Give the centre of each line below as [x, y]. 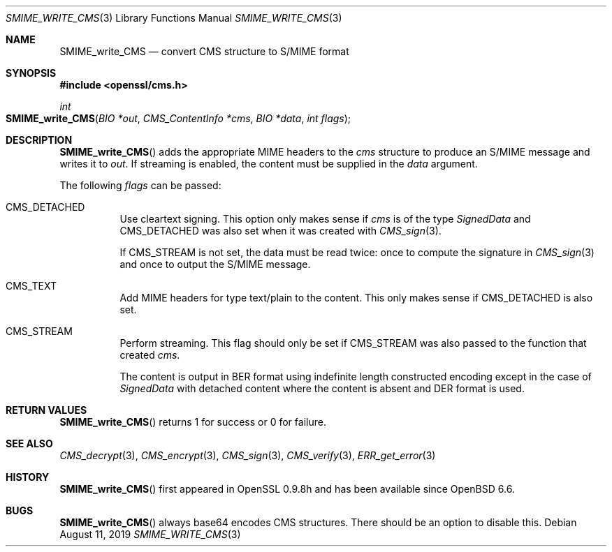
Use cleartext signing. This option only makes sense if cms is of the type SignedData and [325, 219]
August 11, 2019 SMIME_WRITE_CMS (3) [150, 534]
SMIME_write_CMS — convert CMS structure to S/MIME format [204, 51]
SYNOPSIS [31, 73]
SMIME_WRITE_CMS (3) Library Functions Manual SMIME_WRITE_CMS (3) [174, 18]
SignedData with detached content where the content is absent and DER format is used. [322, 388]
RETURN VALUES [46, 410]
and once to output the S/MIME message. [215, 264]
